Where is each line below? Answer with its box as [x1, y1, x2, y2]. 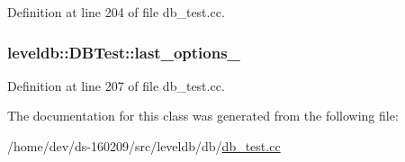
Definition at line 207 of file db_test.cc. [7, 76, 225, 94]
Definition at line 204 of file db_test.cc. [7, 3, 225, 21]
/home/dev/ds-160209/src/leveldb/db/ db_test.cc [7, 137, 281, 155]
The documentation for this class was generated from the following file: [7, 106, 399, 125]
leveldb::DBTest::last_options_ [7, 40, 240, 63]
